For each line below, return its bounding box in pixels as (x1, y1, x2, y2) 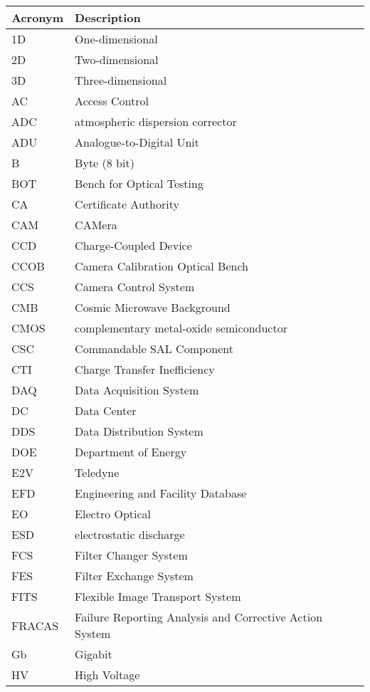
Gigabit (75, 646, 112, 662)
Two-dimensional (75, 51, 159, 68)
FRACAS (11, 617, 59, 634)
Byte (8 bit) (75, 154, 134, 171)
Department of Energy (75, 444, 187, 460)
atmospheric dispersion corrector (75, 113, 237, 130)
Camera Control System (75, 278, 195, 295)
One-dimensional (75, 31, 158, 47)
